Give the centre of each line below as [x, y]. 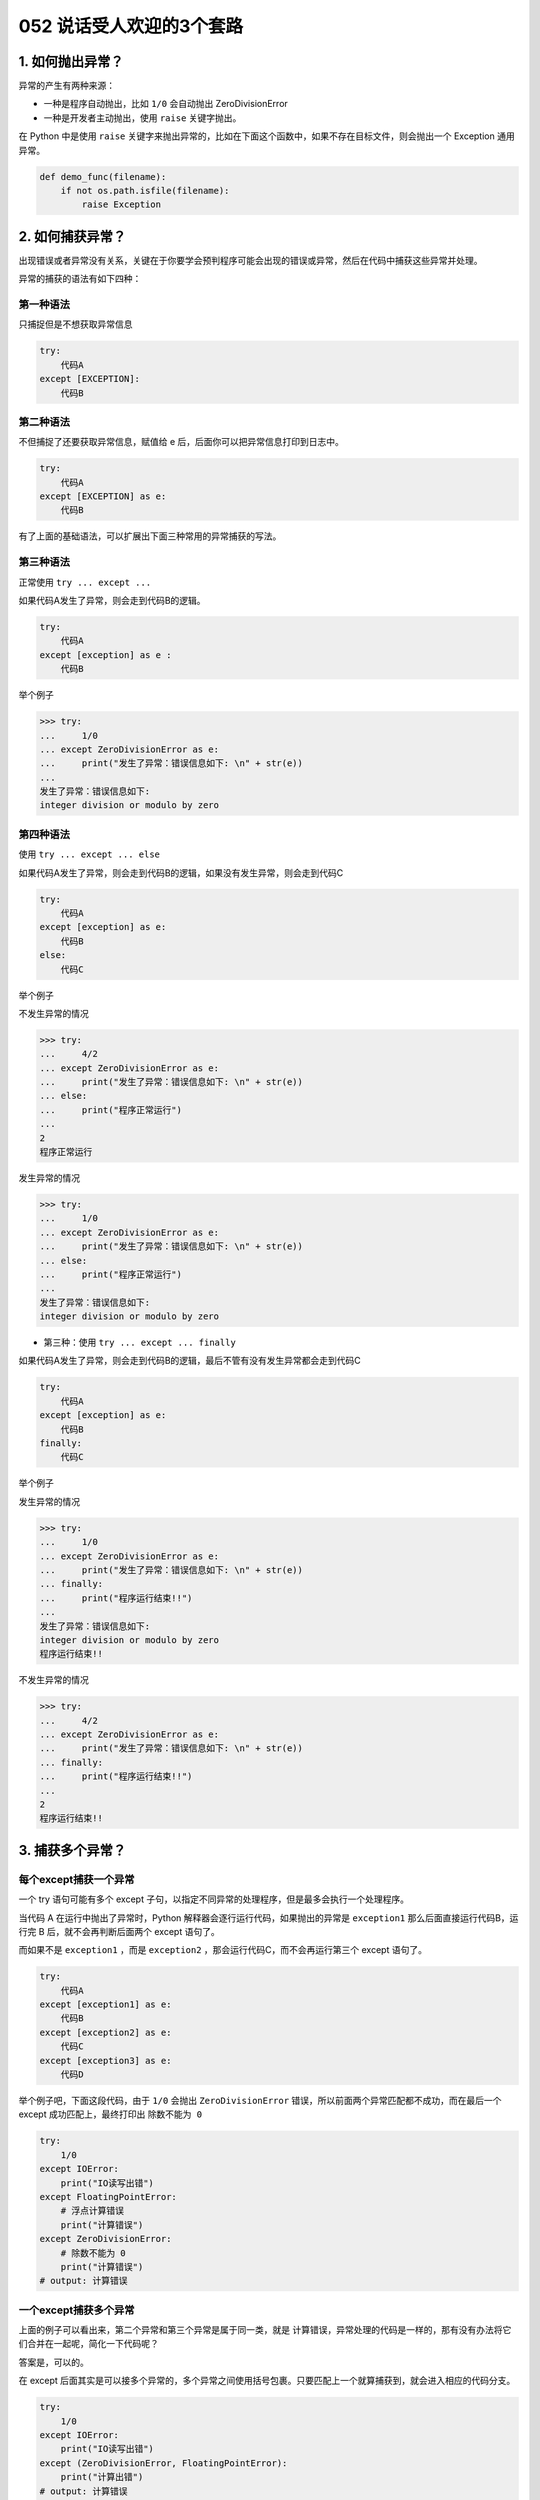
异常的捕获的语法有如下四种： [80, 279]
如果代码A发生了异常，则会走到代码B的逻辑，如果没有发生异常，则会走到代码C [181, 872]
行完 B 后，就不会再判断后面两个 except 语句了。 [119, 1931]
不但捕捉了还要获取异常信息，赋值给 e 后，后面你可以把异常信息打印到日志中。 [181, 442]
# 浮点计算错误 [92, 2211]
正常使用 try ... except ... [85, 582]
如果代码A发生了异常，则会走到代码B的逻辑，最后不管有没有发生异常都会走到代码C [190, 1361]
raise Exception [121, 204]
